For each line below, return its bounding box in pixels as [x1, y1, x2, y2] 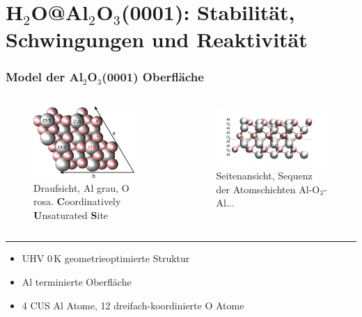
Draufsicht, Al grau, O [33, 180, 129, 195]
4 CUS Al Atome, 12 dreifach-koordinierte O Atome [22, 298, 244, 312]
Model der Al [6, 68, 83, 86]
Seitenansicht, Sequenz [216, 168, 313, 183]
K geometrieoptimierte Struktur [54, 251, 190, 266]
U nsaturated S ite [33, 207, 109, 222]
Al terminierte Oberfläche [22, 274, 132, 288]
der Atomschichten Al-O [216, 181, 320, 196]
